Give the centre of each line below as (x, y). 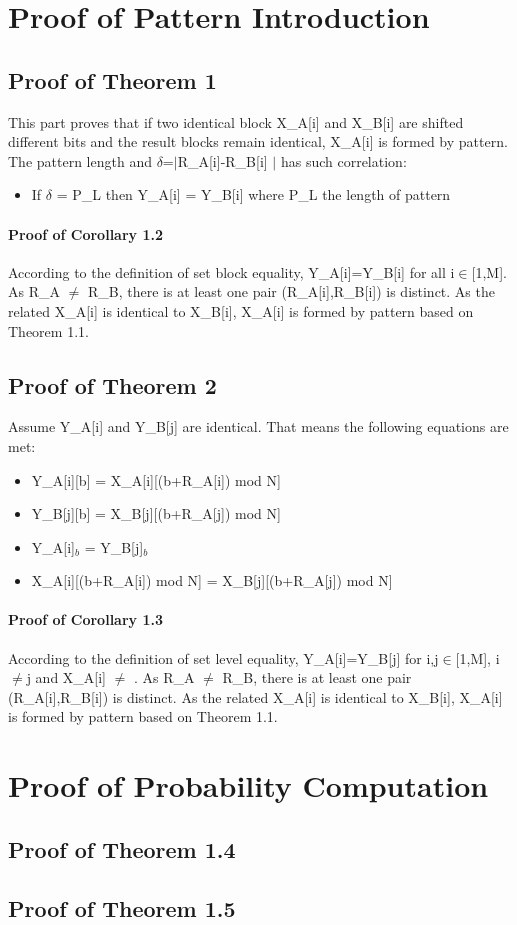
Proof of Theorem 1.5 (122, 907)
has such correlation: (343, 160)
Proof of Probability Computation (248, 785)
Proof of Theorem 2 (112, 384)
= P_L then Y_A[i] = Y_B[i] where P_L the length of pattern (253, 194)
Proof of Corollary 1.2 (85, 233)
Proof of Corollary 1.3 (85, 619)
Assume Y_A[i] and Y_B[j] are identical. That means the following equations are (258, 426)
